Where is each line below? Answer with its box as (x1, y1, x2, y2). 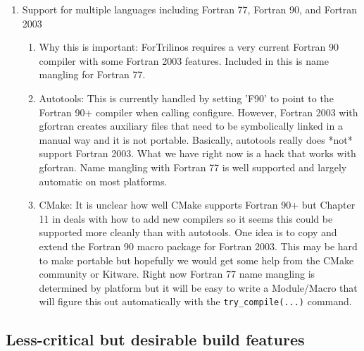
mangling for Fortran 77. (39, 67, 146, 82)
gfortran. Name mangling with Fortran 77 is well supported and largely (39, 159, 347, 174)
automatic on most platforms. (39, 173, 168, 188)
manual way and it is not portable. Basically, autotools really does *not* (39, 132, 353, 147)
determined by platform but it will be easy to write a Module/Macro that (39, 280, 358, 295)
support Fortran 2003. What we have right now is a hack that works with (39, 146, 356, 161)
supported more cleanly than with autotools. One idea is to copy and (39, 225, 337, 240)
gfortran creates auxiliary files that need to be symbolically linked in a (39, 118, 343, 133)
